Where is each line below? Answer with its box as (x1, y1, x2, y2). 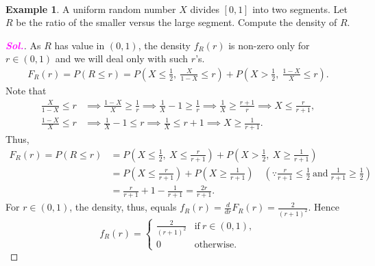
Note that (5, 83, 47, 97)
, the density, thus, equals (69, 200, 177, 214)
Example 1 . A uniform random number (5, 1, 176, 16)
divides (190, 1, 219, 16)
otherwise (194, 239, 234, 250)
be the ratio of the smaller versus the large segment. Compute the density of (16, 15, 337, 29)
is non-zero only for (228, 38, 310, 52)
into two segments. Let (252, 1, 348, 16)
